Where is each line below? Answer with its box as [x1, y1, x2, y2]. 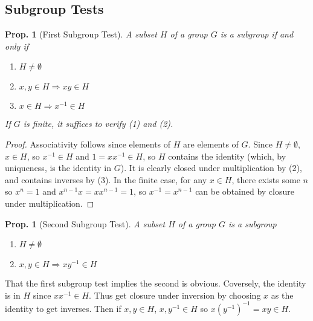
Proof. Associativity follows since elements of [5, 137, 171, 150]
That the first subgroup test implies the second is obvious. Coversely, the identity [5, 277, 306, 290]
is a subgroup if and [220, 28, 294, 41]
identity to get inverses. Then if [5, 302, 121, 314]
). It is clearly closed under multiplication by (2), [120, 161, 302, 174]
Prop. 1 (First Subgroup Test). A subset [5, 28, 157, 41]
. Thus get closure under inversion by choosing [89, 288, 261, 301]
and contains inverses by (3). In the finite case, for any [5, 173, 207, 186]
